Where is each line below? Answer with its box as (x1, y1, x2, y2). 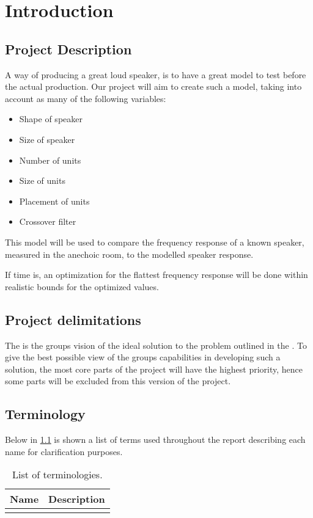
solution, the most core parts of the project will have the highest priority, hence (5, 362, 303, 375)
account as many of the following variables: (5, 92, 166, 104)
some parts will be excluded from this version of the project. (5, 374, 231, 387)
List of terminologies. (12, 467, 103, 482)
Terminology (5, 404, 86, 423)
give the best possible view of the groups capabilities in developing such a (5, 351, 281, 363)
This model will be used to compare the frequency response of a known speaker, (5, 235, 304, 248)
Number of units (19, 153, 81, 166)
